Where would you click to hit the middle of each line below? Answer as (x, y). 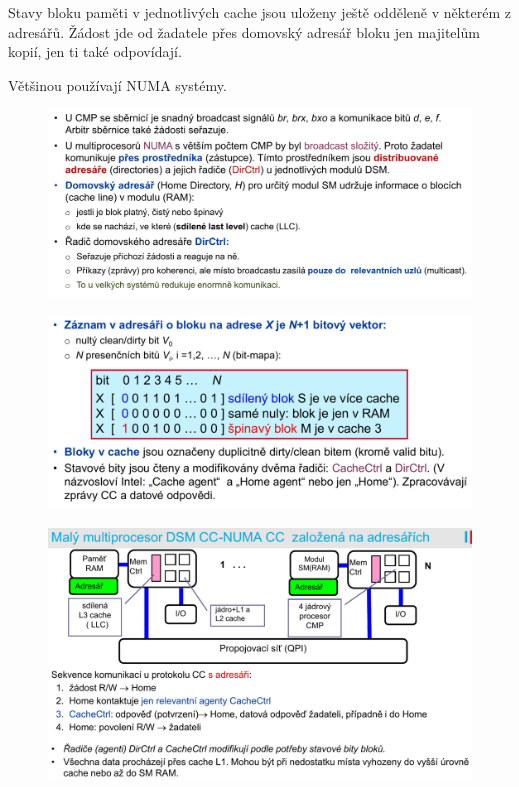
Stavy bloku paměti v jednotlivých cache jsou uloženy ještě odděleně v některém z (260, 12)
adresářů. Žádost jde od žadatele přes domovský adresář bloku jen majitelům (244, 31)
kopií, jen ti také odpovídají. (95, 51)
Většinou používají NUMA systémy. (117, 84)
